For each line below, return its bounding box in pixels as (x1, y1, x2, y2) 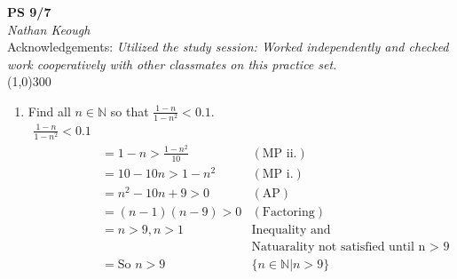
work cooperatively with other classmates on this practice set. (7, 54, 337, 73)
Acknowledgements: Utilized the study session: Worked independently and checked (7, 37, 449, 56)
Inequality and (251, 223, 331, 236)
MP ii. (262, 147, 297, 160)
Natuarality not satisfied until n (251, 241, 426, 254)
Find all (28, 101, 71, 120)
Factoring (262, 205, 315, 219)
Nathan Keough (7, 20, 91, 38)
